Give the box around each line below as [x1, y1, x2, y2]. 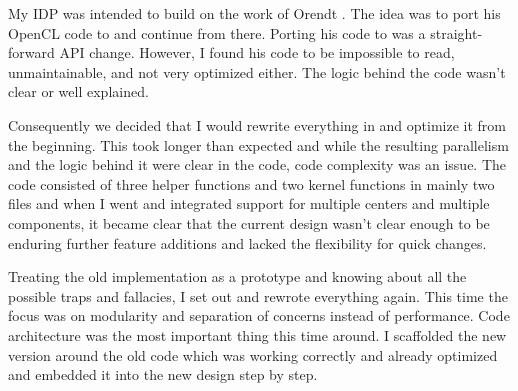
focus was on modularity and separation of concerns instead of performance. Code [8, 305, 510, 326]
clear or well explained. [8, 81, 149, 102]
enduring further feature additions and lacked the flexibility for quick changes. [8, 232, 487, 253]
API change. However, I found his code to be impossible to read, [59, 42, 455, 63]
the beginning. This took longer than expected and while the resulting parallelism [8, 134, 509, 155]
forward [8, 42, 55, 63]
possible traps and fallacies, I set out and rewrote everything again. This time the [8, 285, 508, 306]
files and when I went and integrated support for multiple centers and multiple [8, 193, 490, 214]
